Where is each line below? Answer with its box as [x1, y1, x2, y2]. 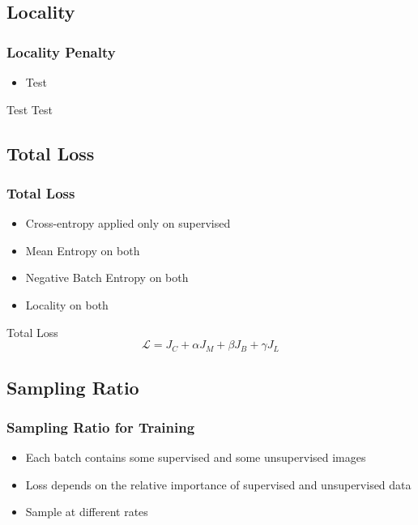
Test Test [6, 100, 53, 117]
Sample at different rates [25, 503, 148, 520]
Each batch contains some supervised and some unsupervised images [25, 449, 366, 466]
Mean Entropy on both [25, 241, 140, 258]
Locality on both [25, 296, 109, 313]
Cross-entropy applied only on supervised [25, 215, 231, 232]
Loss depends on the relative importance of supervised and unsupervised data [25, 476, 412, 493]
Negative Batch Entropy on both [25, 269, 189, 286]
